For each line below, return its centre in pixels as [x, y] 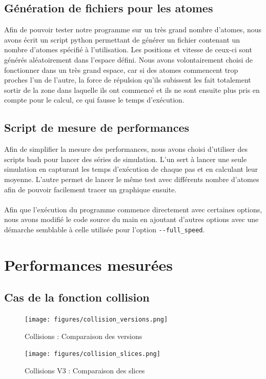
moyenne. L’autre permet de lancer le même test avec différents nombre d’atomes [132, 179]
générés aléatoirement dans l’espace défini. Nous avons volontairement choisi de [129, 59]
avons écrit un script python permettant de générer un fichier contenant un [122, 39]
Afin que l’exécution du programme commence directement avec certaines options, [133, 209]
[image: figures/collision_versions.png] [96, 320]
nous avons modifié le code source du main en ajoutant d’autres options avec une [131, 219]
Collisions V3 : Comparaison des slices [85, 371]
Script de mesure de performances [97, 127]
